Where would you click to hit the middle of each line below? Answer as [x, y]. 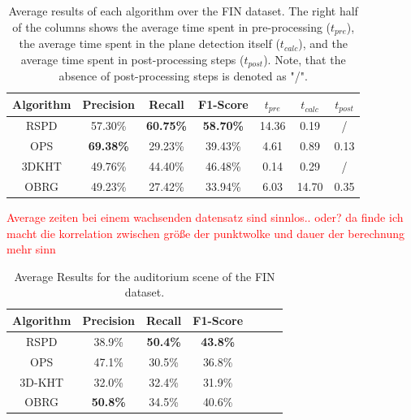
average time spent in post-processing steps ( [132, 59]
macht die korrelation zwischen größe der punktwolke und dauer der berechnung [205, 233]
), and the [323, 43]
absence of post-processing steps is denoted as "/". [183, 76]
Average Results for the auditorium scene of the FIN [145, 276]
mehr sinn [31, 249]
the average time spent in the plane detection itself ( [149, 43]
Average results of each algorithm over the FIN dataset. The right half [183, 11]
